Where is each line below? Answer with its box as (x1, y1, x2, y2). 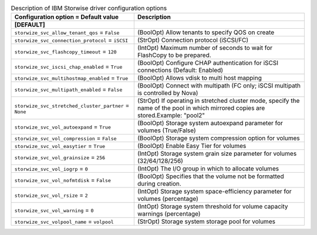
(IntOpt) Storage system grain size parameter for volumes (137, 150, 297, 158)
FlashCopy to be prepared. (137, 51, 211, 59)
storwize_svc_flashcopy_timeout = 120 (14, 48, 117, 56)
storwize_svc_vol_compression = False (14, 134, 117, 142)
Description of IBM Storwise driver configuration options (11, 4, 167, 12)
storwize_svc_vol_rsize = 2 (14, 191, 88, 199)
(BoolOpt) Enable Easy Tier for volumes (137, 142, 247, 150)
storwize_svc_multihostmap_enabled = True (14, 74, 129, 82)
